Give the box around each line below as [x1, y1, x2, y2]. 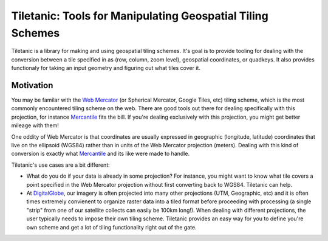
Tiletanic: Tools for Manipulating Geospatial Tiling [11, 9, 268, 23]
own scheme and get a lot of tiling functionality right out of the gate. [26, 223, 197, 231]
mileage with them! [11, 122, 59, 129]
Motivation [11, 80, 53, 91]
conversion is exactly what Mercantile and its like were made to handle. [11, 150, 190, 158]
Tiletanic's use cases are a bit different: [11, 161, 111, 169]
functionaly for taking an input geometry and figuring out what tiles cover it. [11, 65, 200, 72]
